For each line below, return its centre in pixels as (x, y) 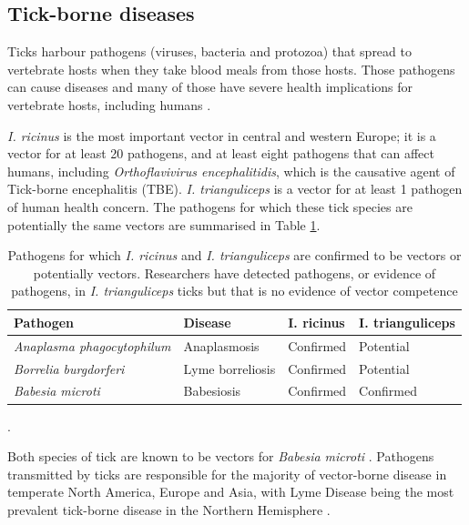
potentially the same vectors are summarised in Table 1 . (164, 224)
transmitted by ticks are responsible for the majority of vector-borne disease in (227, 474)
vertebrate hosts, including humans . (109, 104)
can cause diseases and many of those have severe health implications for (210, 87)
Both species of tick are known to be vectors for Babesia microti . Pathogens (221, 456)
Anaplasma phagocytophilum (92, 345)
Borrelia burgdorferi (69, 368)
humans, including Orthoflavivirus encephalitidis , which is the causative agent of (231, 171)
